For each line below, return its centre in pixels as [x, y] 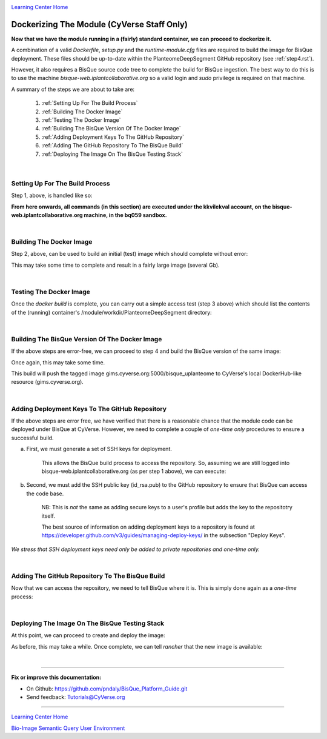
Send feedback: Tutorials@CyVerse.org [76, 697]
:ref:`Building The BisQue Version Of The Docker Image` [111, 129]
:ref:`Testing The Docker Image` [81, 120]
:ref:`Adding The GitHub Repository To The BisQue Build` [112, 145]
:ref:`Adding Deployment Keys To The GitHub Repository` [113, 137]
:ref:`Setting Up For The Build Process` [90, 103]
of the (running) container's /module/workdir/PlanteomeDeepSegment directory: [111, 312]
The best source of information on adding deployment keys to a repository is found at [148, 527]
